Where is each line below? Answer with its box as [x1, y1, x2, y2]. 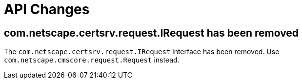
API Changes [4, 1, 90, 18]
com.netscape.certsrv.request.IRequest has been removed [4, 26, 299, 39]
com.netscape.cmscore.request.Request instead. [4, 56, 180, 64]
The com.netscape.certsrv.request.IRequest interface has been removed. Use [4, 47, 280, 56]
